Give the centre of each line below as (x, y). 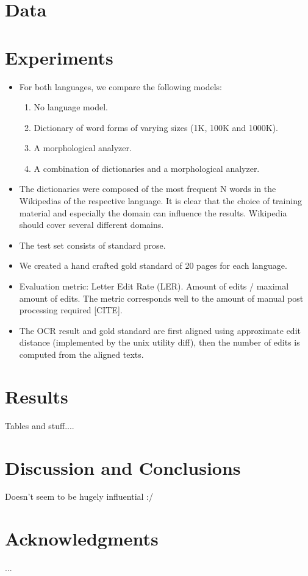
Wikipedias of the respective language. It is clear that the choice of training (160, 201)
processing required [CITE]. (71, 310)
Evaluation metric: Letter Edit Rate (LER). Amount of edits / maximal (154, 286)
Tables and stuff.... (40, 425)
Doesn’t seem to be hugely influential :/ (79, 496)
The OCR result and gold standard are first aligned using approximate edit (160, 330)
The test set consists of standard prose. (92, 245)
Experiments (59, 57)
